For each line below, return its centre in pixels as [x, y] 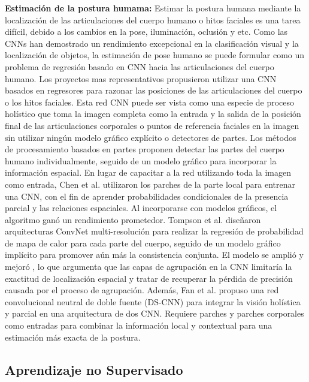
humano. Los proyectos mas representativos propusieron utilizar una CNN [141, 78]
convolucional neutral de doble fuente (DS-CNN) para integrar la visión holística [153, 301]
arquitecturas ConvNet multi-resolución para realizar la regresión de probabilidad [154, 231]
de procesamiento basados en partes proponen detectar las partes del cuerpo [145, 149]
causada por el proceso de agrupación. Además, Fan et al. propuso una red [142, 290]
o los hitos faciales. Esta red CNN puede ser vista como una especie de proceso [150, 102]
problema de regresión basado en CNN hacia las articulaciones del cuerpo [140, 66]
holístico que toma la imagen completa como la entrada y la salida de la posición [153, 114]
